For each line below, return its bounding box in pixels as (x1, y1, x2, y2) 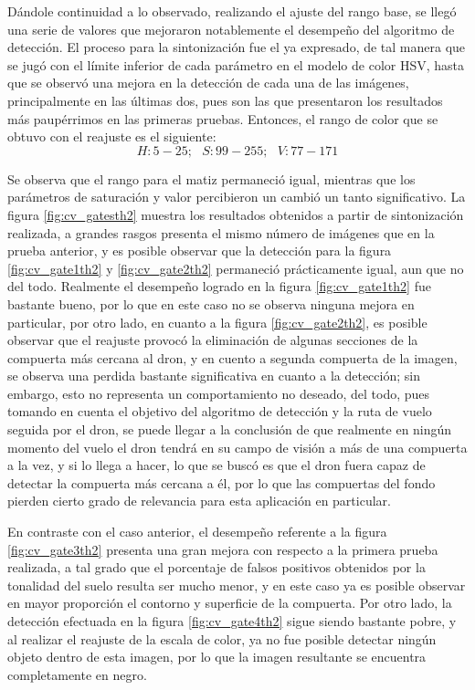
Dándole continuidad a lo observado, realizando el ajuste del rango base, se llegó (7, 2, 457, 20)
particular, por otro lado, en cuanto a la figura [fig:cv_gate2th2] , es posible (7, 312, 427, 331)
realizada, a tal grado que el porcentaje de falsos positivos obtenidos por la (7, 558, 426, 577)
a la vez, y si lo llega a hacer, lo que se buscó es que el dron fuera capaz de (7, 455, 426, 475)
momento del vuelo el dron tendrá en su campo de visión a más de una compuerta (7, 437, 468, 456)
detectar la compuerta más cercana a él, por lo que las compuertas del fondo (7, 473, 436, 492)
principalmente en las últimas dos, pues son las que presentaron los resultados (7, 90, 443, 110)
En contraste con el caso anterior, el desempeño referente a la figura (7, 522, 387, 541)
